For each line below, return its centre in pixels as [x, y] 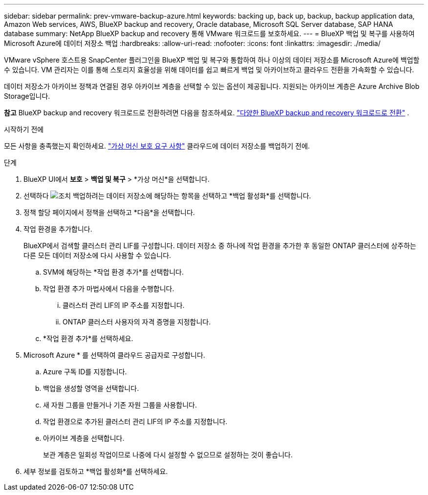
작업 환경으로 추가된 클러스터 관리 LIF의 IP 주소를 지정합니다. [135, 421]
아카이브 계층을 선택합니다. [84, 438]
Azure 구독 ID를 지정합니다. [85, 372]
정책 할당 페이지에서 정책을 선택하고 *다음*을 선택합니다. [109, 212]
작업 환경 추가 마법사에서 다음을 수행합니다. [109, 289]
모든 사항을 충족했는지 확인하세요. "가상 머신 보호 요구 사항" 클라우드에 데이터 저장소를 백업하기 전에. [157, 146]
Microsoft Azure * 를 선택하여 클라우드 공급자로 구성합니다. [114, 355]
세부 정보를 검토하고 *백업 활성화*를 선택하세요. [96, 471]
